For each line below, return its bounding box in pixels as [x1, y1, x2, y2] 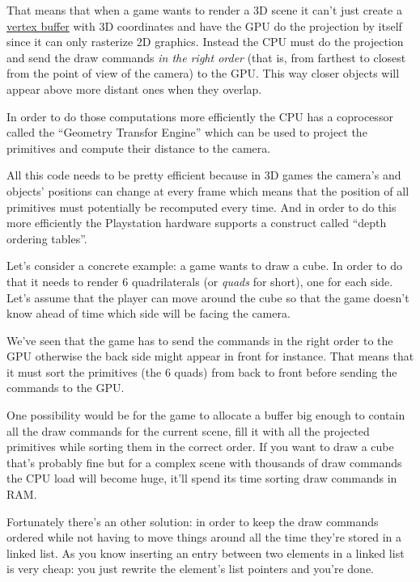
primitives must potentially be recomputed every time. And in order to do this [6, 198, 397, 215]
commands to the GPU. [6, 379, 125, 396]
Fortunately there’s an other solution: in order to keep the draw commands [6, 512, 379, 529]
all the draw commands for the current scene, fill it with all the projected [6, 422, 370, 439]
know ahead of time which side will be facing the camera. [6, 305, 291, 322]
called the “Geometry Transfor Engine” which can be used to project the [6, 124, 367, 141]
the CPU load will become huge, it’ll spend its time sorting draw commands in [6, 470, 397, 487]
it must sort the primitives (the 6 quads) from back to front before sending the [6, 363, 397, 380]
